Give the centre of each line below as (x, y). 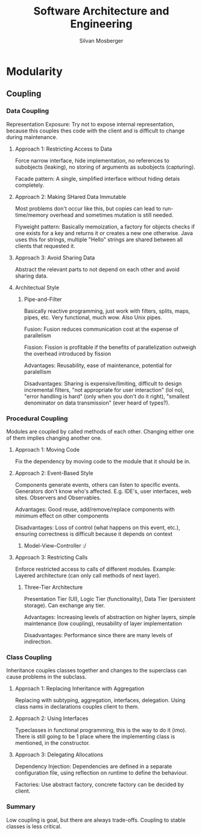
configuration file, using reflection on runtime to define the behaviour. (101, 773)
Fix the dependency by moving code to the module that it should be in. (103, 461)
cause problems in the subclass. (46, 677)
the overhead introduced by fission (68, 353)
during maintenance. (32, 137)
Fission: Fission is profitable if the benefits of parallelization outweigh (110, 347)
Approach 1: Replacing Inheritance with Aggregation (80, 689)
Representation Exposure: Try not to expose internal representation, (90, 124)
